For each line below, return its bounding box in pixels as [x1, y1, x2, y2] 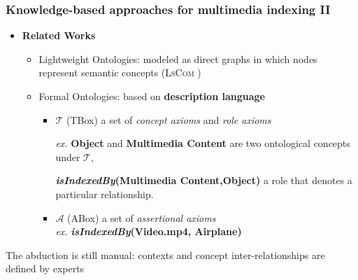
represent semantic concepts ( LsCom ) [38, 65, 201, 80]
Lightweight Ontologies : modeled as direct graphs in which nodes [38, 51, 317, 66]
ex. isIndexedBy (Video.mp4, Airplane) [55, 224, 242, 239]
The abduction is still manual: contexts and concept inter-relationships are [6, 247, 325, 262]
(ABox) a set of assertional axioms [67, 210, 216, 225]
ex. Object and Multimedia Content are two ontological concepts [55, 136, 350, 150]
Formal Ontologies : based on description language [38, 89, 265, 103]
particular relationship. [55, 186, 154, 201]
